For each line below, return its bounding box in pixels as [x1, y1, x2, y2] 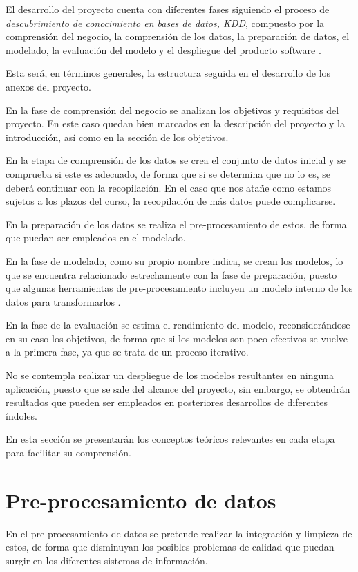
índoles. [6, 408, 37, 423]
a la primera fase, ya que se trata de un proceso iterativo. [6, 344, 249, 359]
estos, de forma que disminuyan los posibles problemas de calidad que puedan [6, 539, 335, 554]
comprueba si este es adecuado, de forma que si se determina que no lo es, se [6, 166, 330, 181]
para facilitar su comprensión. [6, 445, 131, 460]
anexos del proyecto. [6, 79, 91, 93]
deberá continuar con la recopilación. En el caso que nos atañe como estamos [6, 180, 332, 194]
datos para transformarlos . [6, 294, 121, 308]
